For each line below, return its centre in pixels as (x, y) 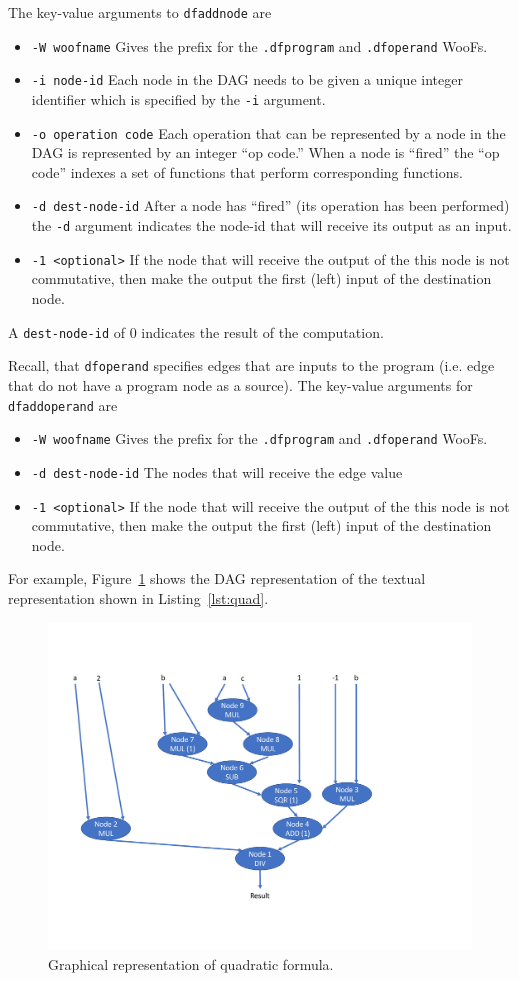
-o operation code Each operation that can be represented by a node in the (268, 132)
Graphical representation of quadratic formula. (191, 963)
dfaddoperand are (63, 404)
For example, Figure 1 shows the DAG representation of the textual (217, 578)
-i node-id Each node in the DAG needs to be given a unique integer (247, 79)
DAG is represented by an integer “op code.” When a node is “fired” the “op (265, 152)
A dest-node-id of (67, 331)
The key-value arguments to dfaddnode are (140, 12)
